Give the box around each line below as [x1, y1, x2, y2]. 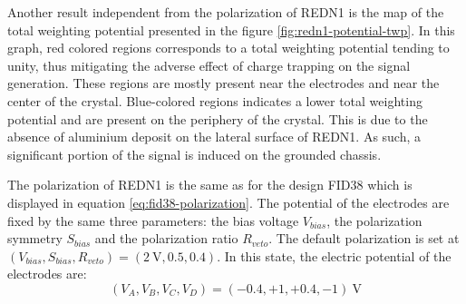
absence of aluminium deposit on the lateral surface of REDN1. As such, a [7, 127, 422, 146]
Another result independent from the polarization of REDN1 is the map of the [7, 3, 444, 21]
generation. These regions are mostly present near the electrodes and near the [7, 74, 440, 93]
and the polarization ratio [94, 229, 238, 248]
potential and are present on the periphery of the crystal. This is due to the [7, 109, 428, 128]
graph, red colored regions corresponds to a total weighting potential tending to [7, 38, 450, 57]
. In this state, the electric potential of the [217, 246, 451, 265]
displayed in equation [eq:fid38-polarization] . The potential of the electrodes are [7, 192, 450, 211]
